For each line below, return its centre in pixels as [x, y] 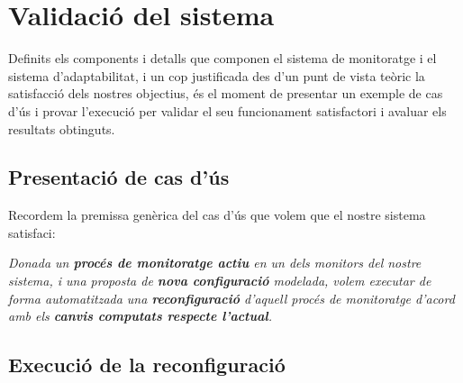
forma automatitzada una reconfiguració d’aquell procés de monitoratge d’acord [231, 298]
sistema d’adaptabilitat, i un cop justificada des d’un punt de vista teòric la [217, 75]
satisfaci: [32, 232]
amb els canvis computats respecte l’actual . [140, 316]
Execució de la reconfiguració [147, 365]
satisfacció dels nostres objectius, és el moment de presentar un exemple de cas [226, 93]
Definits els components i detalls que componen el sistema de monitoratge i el [222, 58]
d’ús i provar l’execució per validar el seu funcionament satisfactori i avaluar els [227, 110]
